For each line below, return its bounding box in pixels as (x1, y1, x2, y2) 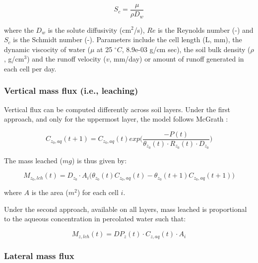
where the (4, 24, 34, 35)
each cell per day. (4, 63, 57, 73)
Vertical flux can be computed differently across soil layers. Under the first (4, 104, 230, 114)
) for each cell (77, 187, 119, 197)
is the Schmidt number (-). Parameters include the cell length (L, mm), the (13, 34, 242, 45)
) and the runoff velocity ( (27, 54, 106, 64)
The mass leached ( (4, 155, 63, 165)
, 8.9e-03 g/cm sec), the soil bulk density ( (122, 44, 251, 54)
